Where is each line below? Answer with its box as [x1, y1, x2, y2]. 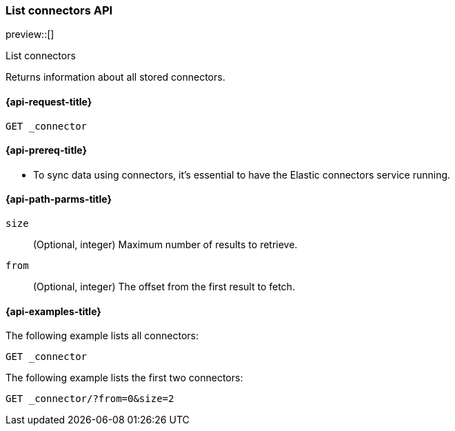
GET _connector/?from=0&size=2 [6, 393, 174, 405]
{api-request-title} [6, 95, 92, 108]
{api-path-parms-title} [6, 193, 112, 206]
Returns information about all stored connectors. [6, 71, 225, 83]
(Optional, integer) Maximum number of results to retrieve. [33, 239, 298, 251]
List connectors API [6, 3, 113, 17]
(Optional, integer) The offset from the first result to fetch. [33, 281, 295, 293]
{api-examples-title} [6, 305, 101, 317]
